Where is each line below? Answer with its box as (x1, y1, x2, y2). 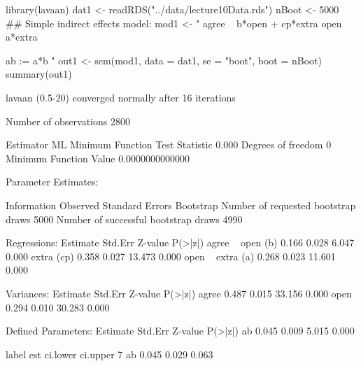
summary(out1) (6, 66, 72, 81)
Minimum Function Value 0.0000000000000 (6, 150, 190, 165)
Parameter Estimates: (6, 174, 99, 189)
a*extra (6, 29, 38, 44)
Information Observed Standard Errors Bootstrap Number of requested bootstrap (6, 197, 356, 212)
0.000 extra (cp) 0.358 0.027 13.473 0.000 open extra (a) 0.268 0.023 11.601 (6, 248, 336, 263)
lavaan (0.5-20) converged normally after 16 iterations (6, 90, 236, 104)
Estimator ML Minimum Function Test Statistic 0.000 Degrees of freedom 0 (6, 137, 332, 152)
